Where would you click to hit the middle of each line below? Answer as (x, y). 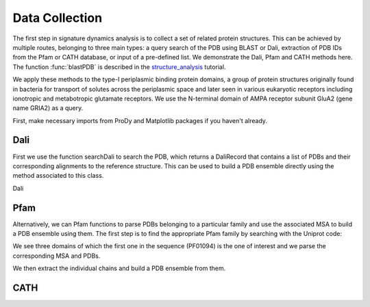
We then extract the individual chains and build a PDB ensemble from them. (119, 268)
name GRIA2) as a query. (48, 108)
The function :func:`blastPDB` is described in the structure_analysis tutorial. (119, 67)
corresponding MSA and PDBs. (57, 256)
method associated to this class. (58, 176)
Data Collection (58, 18)
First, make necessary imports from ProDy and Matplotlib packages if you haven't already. (140, 120)
